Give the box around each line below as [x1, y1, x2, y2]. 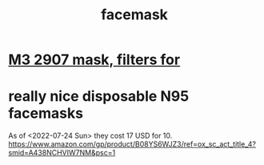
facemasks [8, 104, 84, 123]
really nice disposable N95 [8, 87, 190, 106]
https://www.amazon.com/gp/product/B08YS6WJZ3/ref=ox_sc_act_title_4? [8, 139, 256, 149]
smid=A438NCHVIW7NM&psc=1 [8, 148, 116, 158]
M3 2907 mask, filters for [8, 50, 181, 69]
